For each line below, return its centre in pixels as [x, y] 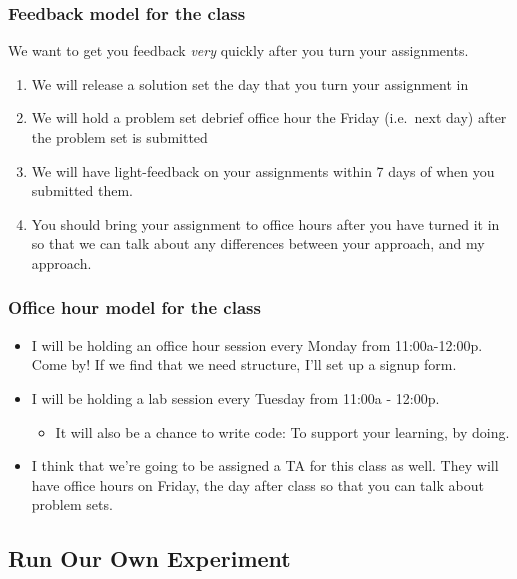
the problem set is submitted [119, 137]
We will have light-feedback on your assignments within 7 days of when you [263, 170]
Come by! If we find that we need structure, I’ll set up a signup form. [244, 364]
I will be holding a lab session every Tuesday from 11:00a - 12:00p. [235, 397]
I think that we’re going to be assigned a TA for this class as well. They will [265, 465]
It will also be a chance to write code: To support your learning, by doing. [282, 431]
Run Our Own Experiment [149, 558]
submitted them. [82, 190]
